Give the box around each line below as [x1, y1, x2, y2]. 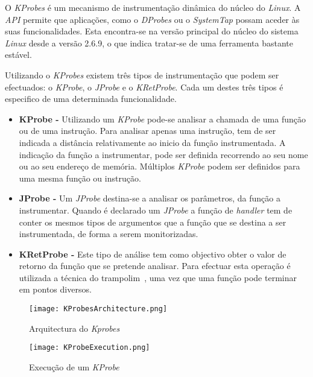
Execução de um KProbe [29, 360, 119, 373]
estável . [5, 48, 32, 61]
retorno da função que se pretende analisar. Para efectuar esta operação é [19, 259, 291, 272]
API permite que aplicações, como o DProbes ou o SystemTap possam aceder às [5, 13, 300, 25]
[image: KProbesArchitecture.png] [29, 305, 168, 314]
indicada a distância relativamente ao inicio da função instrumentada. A [19, 136, 286, 148]
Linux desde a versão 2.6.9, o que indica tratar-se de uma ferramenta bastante [5, 36, 293, 49]
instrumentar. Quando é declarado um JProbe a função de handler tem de [19, 203, 292, 216]
